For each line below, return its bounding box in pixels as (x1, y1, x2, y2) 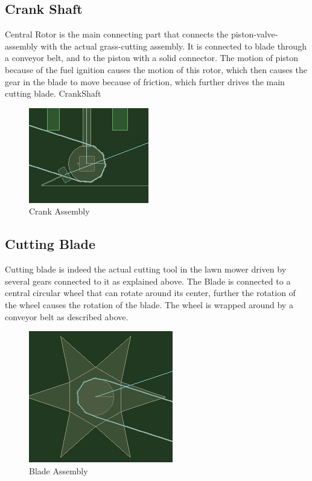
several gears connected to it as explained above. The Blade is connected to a (5, 274, 291, 287)
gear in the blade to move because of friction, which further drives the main (5, 75, 285, 88)
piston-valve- (231, 28, 278, 40)
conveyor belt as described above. (5, 310, 129, 323)
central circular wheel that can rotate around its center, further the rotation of (5, 286, 296, 299)
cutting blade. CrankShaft (5, 87, 101, 100)
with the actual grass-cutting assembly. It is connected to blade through (40, 39, 307, 52)
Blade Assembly (29, 464, 88, 477)
